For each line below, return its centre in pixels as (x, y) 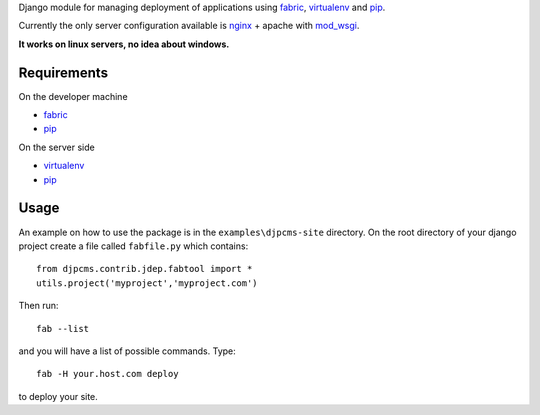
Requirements (63, 72)
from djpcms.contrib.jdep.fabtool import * (144, 269)
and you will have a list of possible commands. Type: (127, 351)
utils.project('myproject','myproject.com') (147, 283)
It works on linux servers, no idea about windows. (124, 44)
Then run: (38, 306)
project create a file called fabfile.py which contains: (133, 246)
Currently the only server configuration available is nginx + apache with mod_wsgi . (189, 26)
